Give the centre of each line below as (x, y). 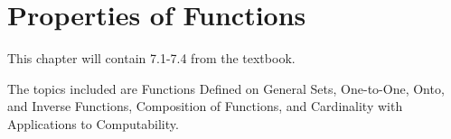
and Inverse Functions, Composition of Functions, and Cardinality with (205, 106)
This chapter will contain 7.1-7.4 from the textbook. (151, 58)
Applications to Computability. (93, 123)
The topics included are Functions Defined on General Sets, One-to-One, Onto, (226, 88)
